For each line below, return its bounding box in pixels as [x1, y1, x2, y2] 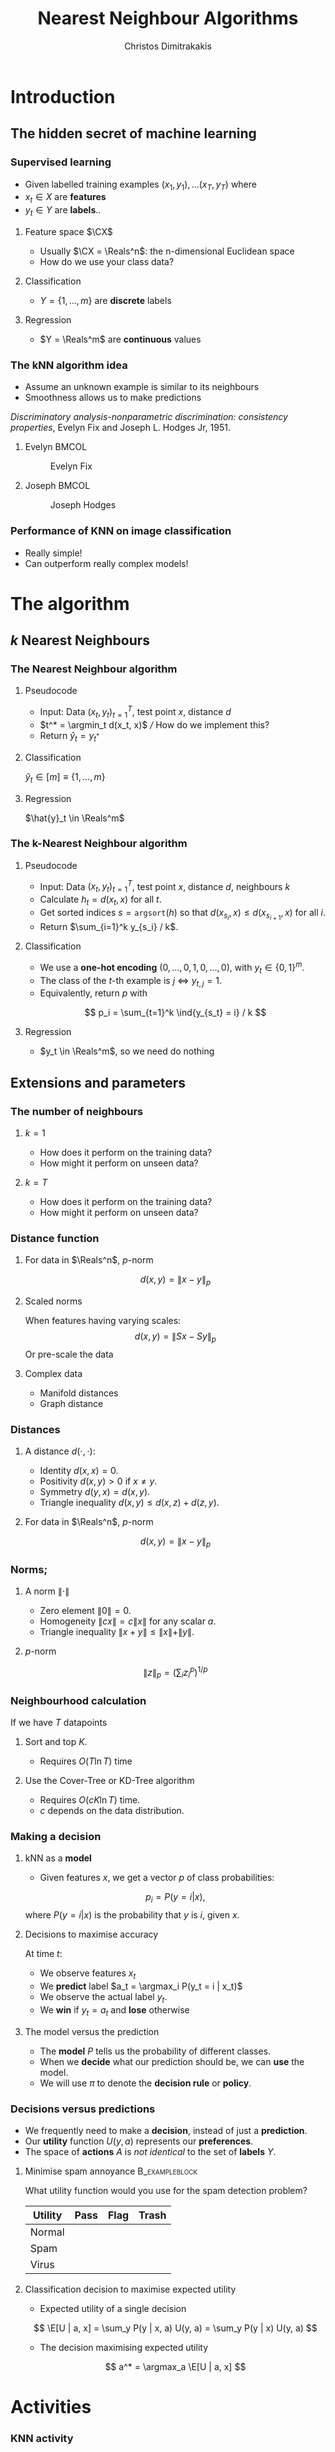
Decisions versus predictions [10, 2102, 156, 2116]
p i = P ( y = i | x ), [145, 1891, 206, 1906]
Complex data [24, 1368, 83, 1380]
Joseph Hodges [49, 499, 117, 511]
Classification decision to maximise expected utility [24, 2283, 237, 2295]
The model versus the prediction [24, 2025, 160, 2037]
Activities [10, 2396, 92, 2419]
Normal [29, 2225, 65, 2239]
